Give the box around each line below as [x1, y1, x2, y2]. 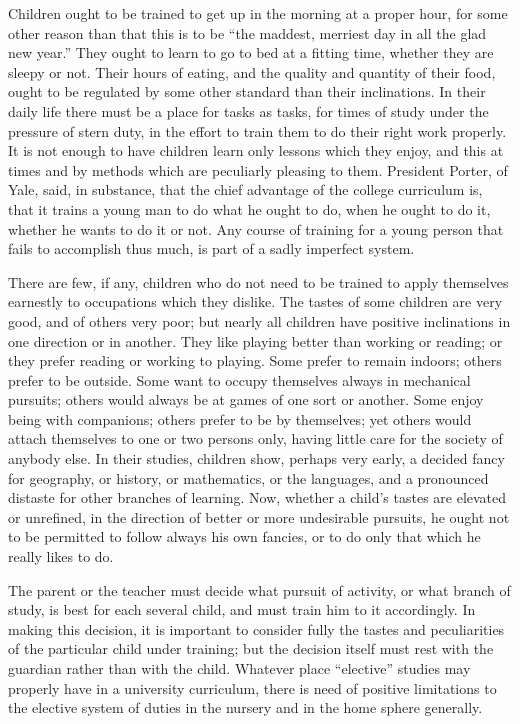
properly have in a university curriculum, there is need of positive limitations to [8, 677, 497, 698]
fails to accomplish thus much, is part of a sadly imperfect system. [8, 238, 415, 259]
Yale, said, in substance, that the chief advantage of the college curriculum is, [8, 179, 483, 200]
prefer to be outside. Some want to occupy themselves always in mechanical [8, 369, 471, 390]
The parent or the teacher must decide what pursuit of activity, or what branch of [8, 579, 511, 600]
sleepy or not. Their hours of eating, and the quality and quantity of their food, [8, 61, 496, 82]
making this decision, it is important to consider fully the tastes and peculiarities [8, 618, 505, 639]
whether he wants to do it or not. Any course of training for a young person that [8, 218, 504, 239]
